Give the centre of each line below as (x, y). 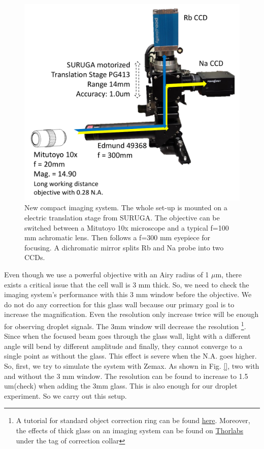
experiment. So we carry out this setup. (65, 395)
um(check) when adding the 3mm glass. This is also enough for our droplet (121, 386)
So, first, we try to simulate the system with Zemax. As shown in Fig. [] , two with (132, 365)
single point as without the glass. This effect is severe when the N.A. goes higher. (130, 356)
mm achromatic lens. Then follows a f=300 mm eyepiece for (118, 237)
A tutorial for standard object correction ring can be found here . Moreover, (133, 420)
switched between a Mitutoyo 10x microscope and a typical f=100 (127, 227)
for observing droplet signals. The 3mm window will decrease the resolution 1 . (125, 325)
